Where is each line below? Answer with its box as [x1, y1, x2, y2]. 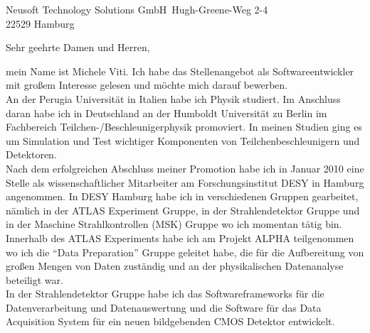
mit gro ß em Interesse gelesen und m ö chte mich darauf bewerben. [6, 77, 288, 92]
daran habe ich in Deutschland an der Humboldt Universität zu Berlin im [6, 105, 327, 120]
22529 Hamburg [6, 16, 75, 31]
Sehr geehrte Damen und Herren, [6, 40, 150, 55]
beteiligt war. [6, 272, 63, 287]
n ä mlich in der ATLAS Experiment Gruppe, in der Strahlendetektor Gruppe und [6, 202, 360, 217]
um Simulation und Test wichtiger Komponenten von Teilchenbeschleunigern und [6, 133, 360, 148]
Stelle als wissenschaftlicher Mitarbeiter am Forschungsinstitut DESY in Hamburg [6, 175, 364, 190]
